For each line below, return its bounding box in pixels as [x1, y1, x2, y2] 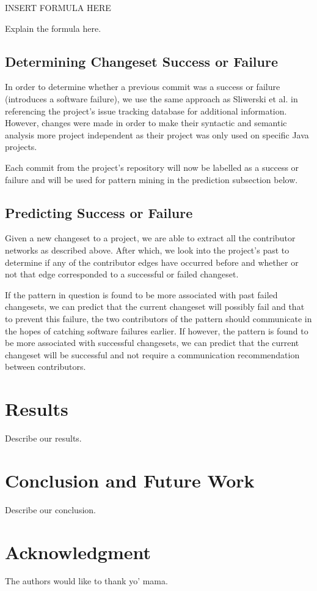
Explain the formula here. [5, 21, 101, 34]
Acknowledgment [5, 539, 151, 564]
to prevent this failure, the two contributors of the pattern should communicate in [5, 312, 312, 325]
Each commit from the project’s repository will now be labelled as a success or [5, 160, 299, 173]
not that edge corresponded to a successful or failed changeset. [5, 268, 239, 280]
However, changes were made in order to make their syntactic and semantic [5, 116, 287, 129]
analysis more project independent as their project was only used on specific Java [5, 128, 309, 141]
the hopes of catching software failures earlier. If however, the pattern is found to [5, 324, 308, 337]
